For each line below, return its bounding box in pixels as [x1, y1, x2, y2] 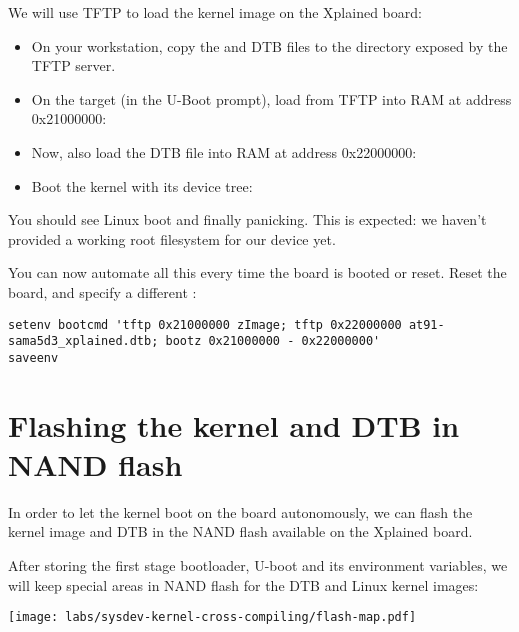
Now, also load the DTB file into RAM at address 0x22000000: [31, 141, 417, 162]
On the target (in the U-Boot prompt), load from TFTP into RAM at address [31, 88, 512, 109]
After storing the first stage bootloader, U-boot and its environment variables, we [8, 555, 508, 575]
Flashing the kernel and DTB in [8, 404, 460, 445]
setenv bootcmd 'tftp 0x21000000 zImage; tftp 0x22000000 [8, 317, 402, 332]
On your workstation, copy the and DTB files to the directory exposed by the [31, 35, 508, 56]
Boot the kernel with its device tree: [31, 175, 253, 196]
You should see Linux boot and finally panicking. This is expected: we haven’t [8, 209, 487, 230]
